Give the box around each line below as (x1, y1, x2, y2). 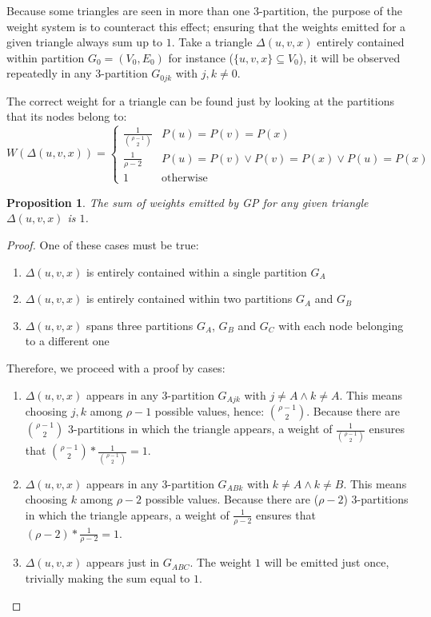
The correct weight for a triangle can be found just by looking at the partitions (6, 92, 394, 109)
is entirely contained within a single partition (86, 263, 307, 280)
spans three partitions (86, 316, 194, 333)
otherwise (161, 172, 208, 184)
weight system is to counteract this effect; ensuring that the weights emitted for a (6, 18, 406, 34)
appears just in (86, 554, 160, 571)
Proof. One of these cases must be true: (6, 236, 199, 253)
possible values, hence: (154, 403, 265, 419)
